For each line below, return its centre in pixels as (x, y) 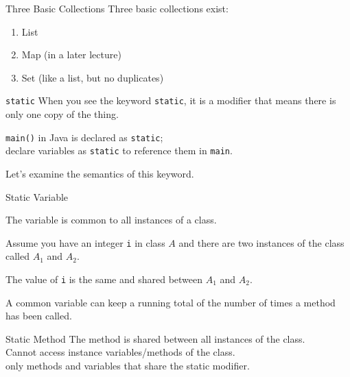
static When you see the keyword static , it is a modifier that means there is (171, 100)
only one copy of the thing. (62, 114)
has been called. (39, 316)
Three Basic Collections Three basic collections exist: (117, 8)
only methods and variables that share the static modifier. (128, 365)
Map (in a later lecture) (71, 54)
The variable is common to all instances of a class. (111, 220)
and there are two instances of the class (261, 242)
